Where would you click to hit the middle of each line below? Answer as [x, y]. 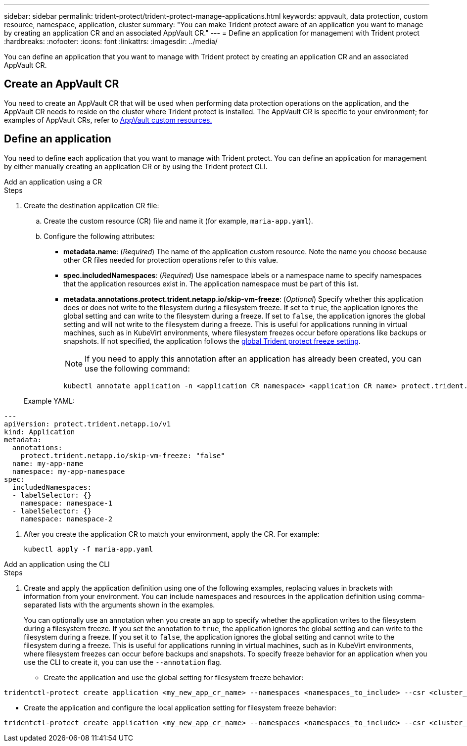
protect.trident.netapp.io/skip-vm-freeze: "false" [123, 455]
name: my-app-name [48, 463]
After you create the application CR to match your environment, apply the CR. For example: [172, 534]
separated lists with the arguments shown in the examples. [119, 605]
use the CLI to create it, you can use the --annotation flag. [123, 662]
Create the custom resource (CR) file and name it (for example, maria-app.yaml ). [178, 221]
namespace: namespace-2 [67, 519]
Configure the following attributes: [99, 236]
